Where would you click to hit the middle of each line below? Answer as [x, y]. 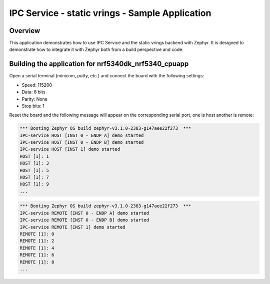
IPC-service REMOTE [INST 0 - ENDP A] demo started [84, 213]
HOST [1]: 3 [34, 163]
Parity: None [34, 99]
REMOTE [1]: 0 [37, 234]
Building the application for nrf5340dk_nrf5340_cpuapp [99, 64]
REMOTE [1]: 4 [37, 248]
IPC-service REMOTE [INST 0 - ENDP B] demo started [84, 220]
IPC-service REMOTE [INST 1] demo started [72, 227]
